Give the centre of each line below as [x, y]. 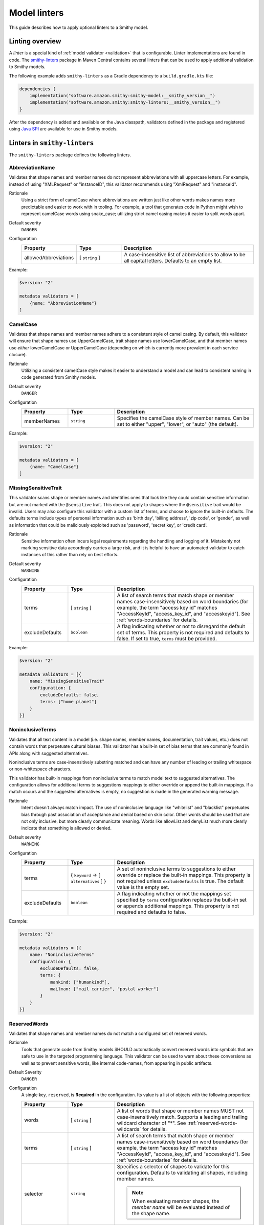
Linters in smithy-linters [51, 143]
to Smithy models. [27, 67]
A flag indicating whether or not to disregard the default [181, 626]
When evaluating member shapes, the [176, 1201]
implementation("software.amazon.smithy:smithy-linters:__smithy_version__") [125, 102]
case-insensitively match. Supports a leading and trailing [182, 1117]
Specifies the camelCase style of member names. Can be [183, 418]
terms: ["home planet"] [68, 702]
